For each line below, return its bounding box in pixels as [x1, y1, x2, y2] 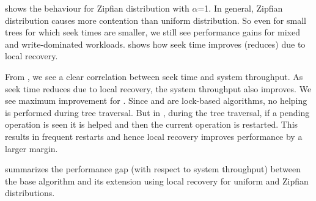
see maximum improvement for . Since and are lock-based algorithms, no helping [5, 94, 307, 107]
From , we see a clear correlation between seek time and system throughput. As [5, 70, 303, 82]
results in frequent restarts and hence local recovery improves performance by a [5, 130, 303, 142]
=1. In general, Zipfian [197, 2, 283, 14]
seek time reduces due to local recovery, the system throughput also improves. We [5, 82, 312, 95]
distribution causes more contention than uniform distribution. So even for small [5, 13, 306, 26]
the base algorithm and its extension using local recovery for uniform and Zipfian [5, 174, 309, 187]
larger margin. [5, 142, 58, 155]
